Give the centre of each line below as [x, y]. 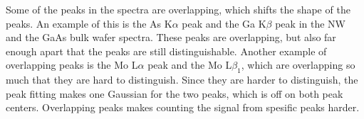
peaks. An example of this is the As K [89, 23]
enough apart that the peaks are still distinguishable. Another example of [166, 51]
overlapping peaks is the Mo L [72, 65]
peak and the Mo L [190, 65]
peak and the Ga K [224, 23]
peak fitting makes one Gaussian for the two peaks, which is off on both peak [175, 93]
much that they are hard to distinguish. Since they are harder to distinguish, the [182, 80]
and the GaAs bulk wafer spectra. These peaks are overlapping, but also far [171, 37]
